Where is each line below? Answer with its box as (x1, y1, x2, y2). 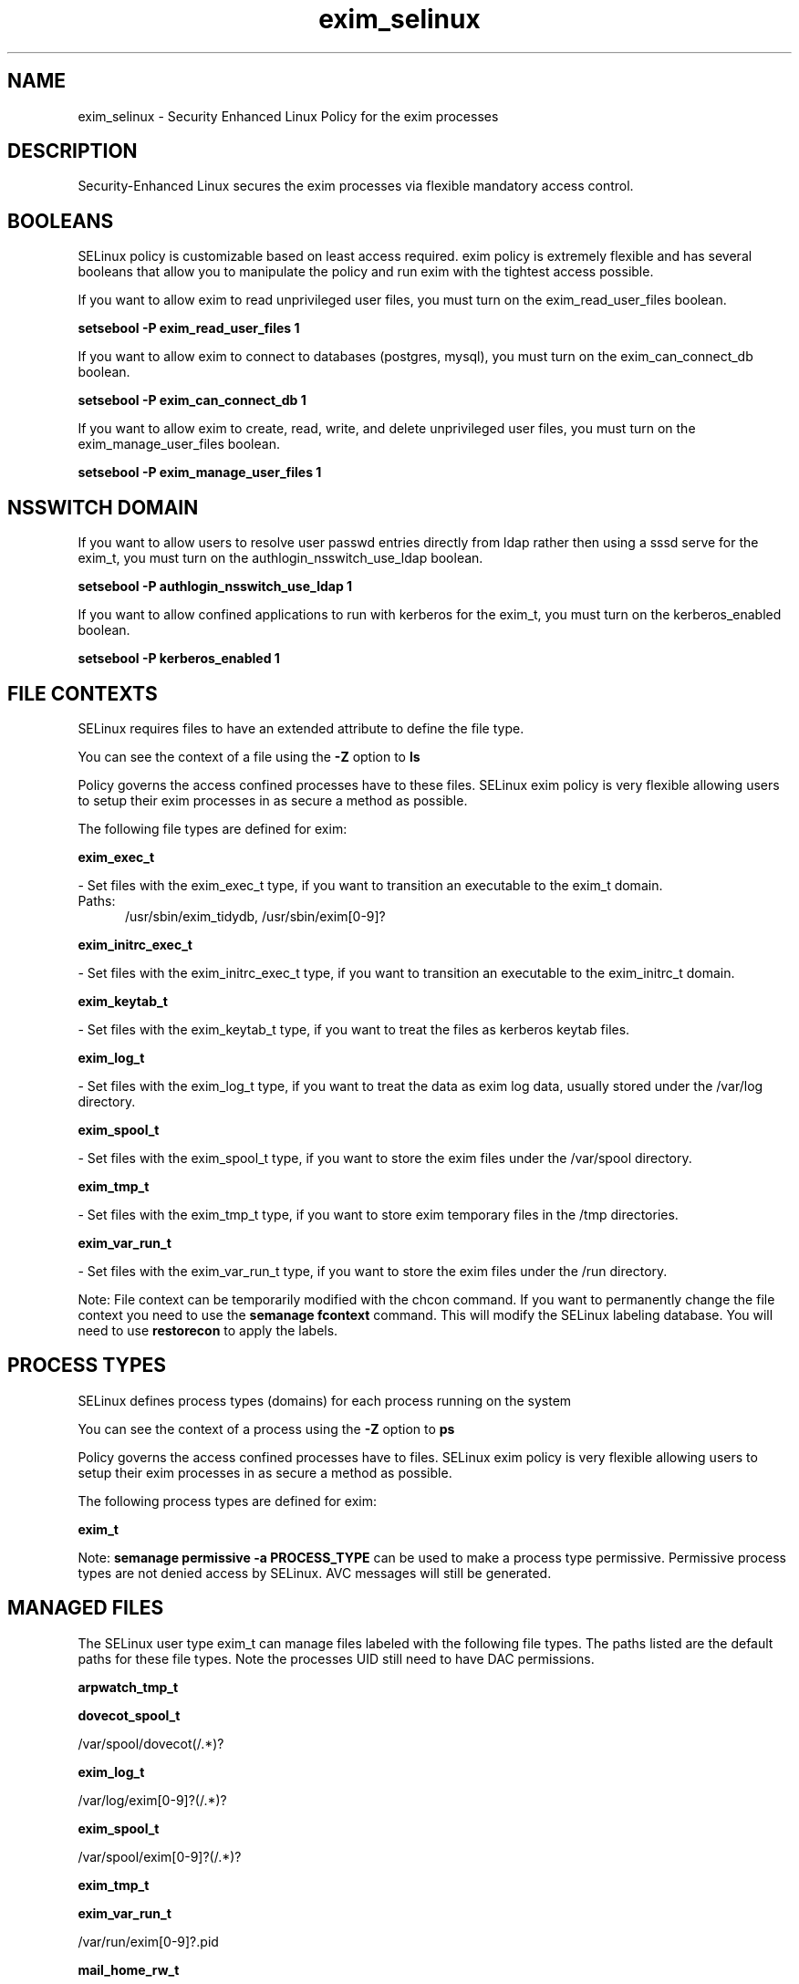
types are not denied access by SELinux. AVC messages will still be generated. (78, 1564, 552, 1581)
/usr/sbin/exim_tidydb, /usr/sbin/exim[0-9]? (125, 908, 386, 924)
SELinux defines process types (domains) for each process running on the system (78, 1392, 572, 1408)
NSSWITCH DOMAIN (7, 495, 199, 519)
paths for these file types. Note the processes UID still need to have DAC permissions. (78, 1650, 595, 1667)
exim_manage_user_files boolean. (78, 436, 280, 452)
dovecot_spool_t (78, 1707, 181, 1723)
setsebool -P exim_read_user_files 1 (78, 320, 300, 337)
